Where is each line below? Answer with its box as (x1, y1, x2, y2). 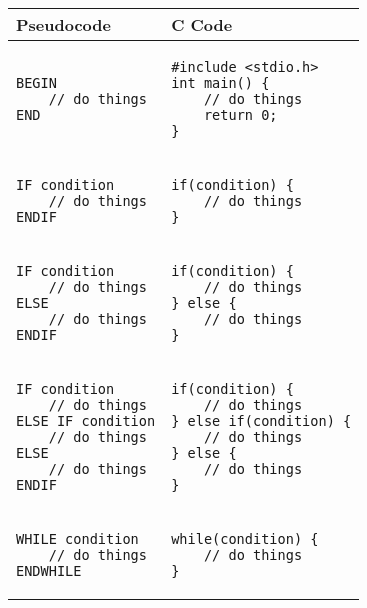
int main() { (171, 75, 270, 91)
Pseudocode (16, 13, 111, 36)
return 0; (203, 107, 278, 123)
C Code (171, 13, 233, 36)
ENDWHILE (16, 563, 82, 579)
